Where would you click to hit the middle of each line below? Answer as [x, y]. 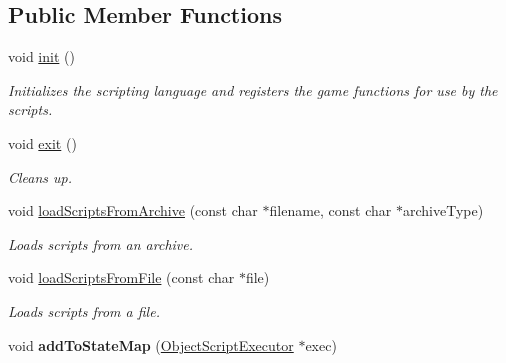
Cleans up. [40, 176]
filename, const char [330, 210]
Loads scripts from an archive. [101, 243]
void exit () [42, 142]
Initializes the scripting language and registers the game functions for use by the [253, 89]
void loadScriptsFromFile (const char [121, 277]
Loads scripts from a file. [84, 310]
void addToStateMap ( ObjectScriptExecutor [151, 344]
